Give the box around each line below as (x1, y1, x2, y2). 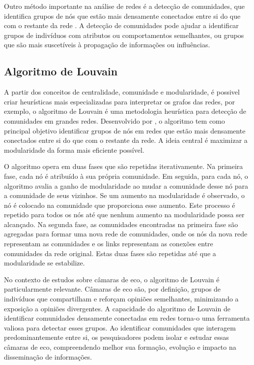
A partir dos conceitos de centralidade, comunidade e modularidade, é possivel (4, 87, 240, 97)
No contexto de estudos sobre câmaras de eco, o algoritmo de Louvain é (4, 274, 220, 284)
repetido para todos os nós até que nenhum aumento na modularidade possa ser (4, 209, 245, 220)
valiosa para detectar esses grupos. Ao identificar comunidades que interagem (4, 322, 236, 332)
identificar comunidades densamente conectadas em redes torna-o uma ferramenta (4, 313, 250, 323)
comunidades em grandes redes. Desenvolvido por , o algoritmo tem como (4, 115, 225, 126)
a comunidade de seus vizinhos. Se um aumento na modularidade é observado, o (4, 190, 245, 200)
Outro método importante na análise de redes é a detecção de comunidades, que (4, 1, 245, 11)
